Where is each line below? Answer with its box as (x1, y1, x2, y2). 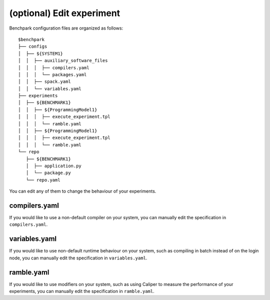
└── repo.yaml (25, 177, 60, 183)
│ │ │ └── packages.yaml (18, 72, 87, 77)
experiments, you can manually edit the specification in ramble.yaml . (9, 288, 154, 294)
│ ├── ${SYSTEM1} (18, 51, 63, 56)
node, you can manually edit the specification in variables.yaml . (9, 255, 147, 261)
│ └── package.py (25, 170, 71, 176)
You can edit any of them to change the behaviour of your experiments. (9, 188, 156, 194)
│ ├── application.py (25, 163, 82, 169)
